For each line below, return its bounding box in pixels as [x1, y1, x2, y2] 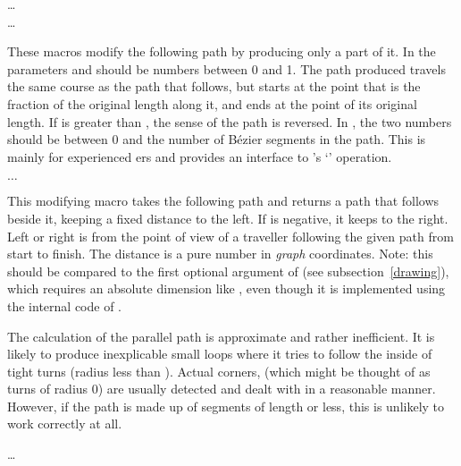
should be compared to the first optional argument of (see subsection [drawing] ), [7, 261, 449, 280]
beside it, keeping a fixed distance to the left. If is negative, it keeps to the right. [7, 208, 448, 227]
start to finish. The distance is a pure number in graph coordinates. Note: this [7, 244, 433, 263]
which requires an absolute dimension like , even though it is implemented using [7, 279, 446, 298]
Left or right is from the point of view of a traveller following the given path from [7, 226, 454, 245]
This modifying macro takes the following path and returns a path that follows [7, 191, 440, 210]
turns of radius [7, 379, 88, 398]
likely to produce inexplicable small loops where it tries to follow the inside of [7, 344, 432, 363]
